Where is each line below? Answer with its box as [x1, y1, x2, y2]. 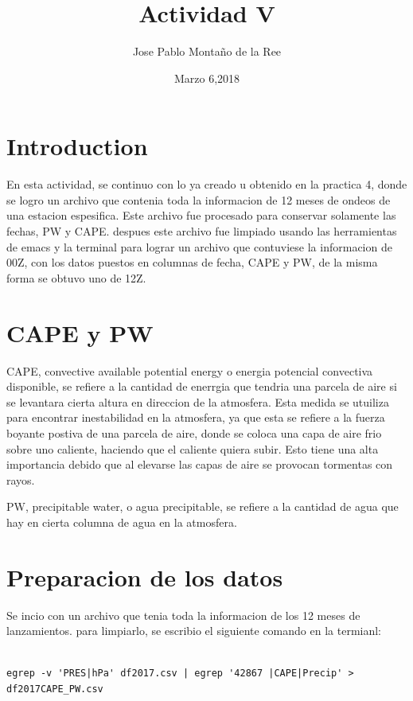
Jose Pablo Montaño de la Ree [132, 43, 282, 60]
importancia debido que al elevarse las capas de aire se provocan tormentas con [6, 456, 393, 473]
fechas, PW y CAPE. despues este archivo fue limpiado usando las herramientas [6, 223, 397, 240]
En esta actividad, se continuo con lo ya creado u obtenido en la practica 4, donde [6, 176, 407, 193]
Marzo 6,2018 [173, 69, 240, 86]
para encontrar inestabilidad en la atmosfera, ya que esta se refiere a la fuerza [6, 409, 385, 426]
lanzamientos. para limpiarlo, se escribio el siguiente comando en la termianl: [6, 622, 382, 639]
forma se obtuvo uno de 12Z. [6, 269, 146, 286]
